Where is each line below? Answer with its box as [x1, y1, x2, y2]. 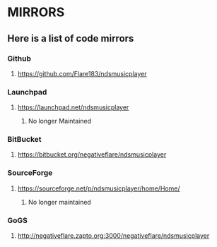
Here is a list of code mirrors [7, 32, 134, 44]
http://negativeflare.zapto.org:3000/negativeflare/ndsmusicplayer [17, 231, 210, 240]
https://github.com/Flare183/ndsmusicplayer [17, 69, 147, 78]
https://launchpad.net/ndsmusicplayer [17, 103, 129, 112]
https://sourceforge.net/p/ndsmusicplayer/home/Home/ [17, 184, 180, 193]
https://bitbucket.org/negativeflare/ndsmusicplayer [17, 150, 167, 159]
